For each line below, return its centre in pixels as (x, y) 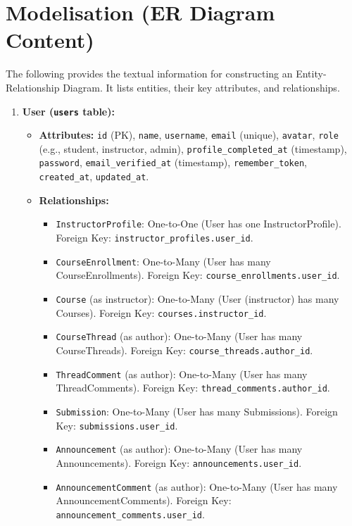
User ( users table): (68, 111)
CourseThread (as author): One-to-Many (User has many (179, 336)
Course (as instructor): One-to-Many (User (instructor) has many (197, 299)
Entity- (311, 74)
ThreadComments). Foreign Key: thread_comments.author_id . (193, 388)
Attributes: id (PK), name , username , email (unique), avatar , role (189, 135)
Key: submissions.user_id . (117, 425)
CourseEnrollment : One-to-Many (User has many (163, 261)
